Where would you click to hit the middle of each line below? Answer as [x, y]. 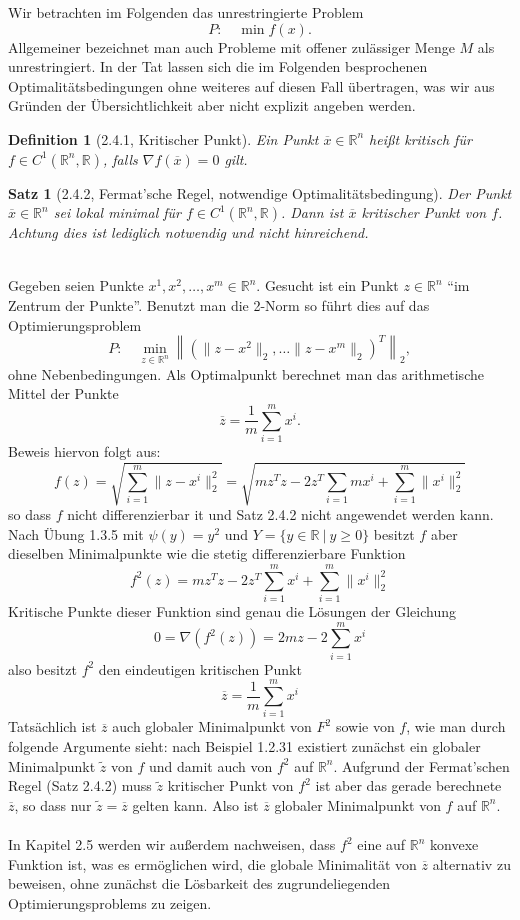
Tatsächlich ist [52, 726]
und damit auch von [210, 765]
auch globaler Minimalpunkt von [212, 726]
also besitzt [42, 668]
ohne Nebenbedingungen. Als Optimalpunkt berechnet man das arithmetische [246, 373]
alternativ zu [471, 863]
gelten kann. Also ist [195, 804]
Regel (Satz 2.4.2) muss [80, 785]
